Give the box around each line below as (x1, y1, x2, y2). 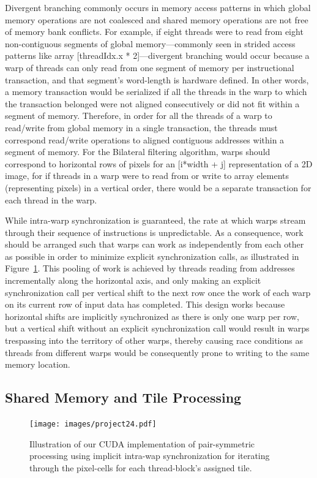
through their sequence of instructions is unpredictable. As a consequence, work (5, 226, 304, 238)
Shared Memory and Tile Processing (5, 388, 242, 407)
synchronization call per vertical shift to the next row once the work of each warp (5, 286, 311, 298)
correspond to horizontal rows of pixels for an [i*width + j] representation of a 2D (5, 157, 313, 170)
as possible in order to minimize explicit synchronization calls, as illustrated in (5, 249, 299, 262)
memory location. (5, 358, 70, 371)
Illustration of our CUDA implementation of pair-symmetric (29, 437, 255, 450)
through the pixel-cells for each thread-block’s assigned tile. (29, 461, 252, 474)
